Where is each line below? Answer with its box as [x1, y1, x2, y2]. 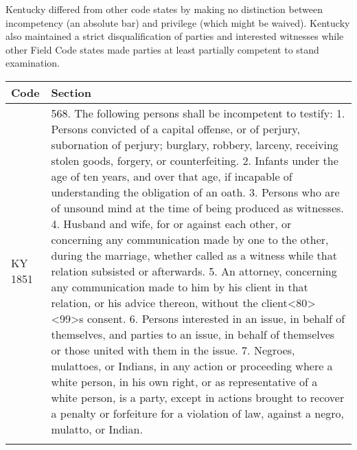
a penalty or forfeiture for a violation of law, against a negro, [51, 405, 345, 421]
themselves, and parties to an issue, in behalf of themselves [51, 326, 335, 342]
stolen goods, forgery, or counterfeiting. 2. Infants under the [51, 152, 338, 168]
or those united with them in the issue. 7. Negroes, [51, 341, 295, 358]
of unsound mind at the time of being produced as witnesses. [51, 199, 344, 216]
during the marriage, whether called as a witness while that [51, 247, 337, 263]
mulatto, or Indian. [51, 420, 143, 437]
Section [51, 84, 91, 100]
